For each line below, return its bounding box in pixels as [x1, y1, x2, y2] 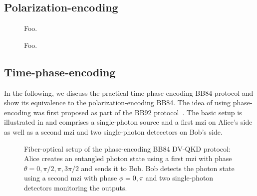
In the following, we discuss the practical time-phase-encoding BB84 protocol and [4, 87, 254, 98]
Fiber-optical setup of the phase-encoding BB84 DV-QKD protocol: [24, 143, 231, 154]
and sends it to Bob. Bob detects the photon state [81, 163, 235, 173]
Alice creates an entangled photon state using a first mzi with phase [24, 153, 232, 164]
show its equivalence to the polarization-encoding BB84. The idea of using [4, 97, 231, 108]
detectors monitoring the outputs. [24, 182, 127, 193]
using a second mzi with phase [24, 173, 117, 183]
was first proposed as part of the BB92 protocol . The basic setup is [33, 107, 242, 117]
